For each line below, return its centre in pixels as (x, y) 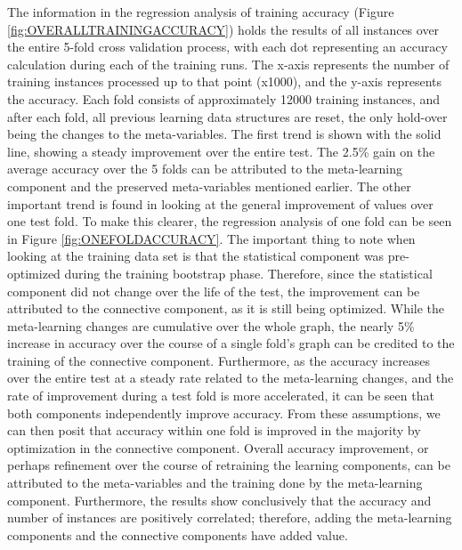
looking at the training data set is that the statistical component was (196, 256)
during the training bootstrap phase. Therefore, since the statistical (248, 273)
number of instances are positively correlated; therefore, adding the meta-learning (230, 518)
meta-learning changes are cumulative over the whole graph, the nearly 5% (211, 325)
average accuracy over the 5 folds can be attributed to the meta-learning (205, 169)
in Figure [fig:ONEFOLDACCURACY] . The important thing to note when (211, 238)
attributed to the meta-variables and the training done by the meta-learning (215, 483)
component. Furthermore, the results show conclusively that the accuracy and (219, 500)
